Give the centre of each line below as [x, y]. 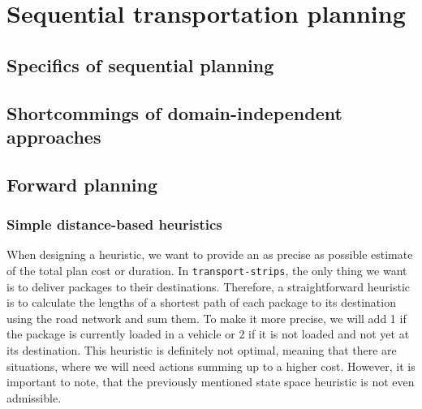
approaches [54, 136]
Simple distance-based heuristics [114, 224]
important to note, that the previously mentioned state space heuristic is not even [211, 382]
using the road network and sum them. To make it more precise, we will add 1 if [207, 318]
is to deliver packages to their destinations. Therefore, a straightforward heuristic [208, 286]
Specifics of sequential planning [140, 65]
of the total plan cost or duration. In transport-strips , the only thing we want [207, 270]
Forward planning [82, 184]
